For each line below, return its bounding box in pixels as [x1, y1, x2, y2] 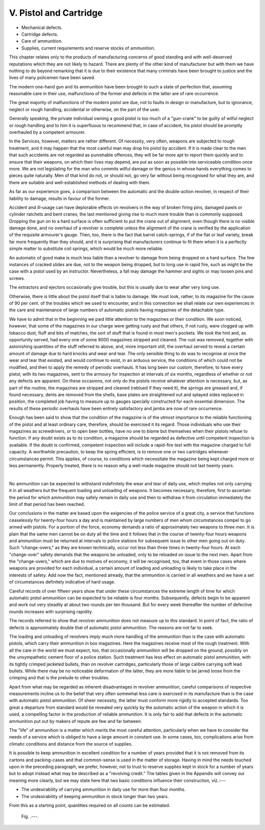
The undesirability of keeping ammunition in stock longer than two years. [21, 793, 169, 799]
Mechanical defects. [21, 25, 63, 30]
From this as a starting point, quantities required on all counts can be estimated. [9, 802, 170, 808]
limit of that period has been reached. [9, 501, 85, 507]
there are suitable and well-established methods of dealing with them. [9, 179, 151, 185]
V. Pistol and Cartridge [9, 7, 103, 18]
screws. [9, 275, 26, 281]
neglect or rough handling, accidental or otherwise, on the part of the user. [9, 106, 160, 112]
